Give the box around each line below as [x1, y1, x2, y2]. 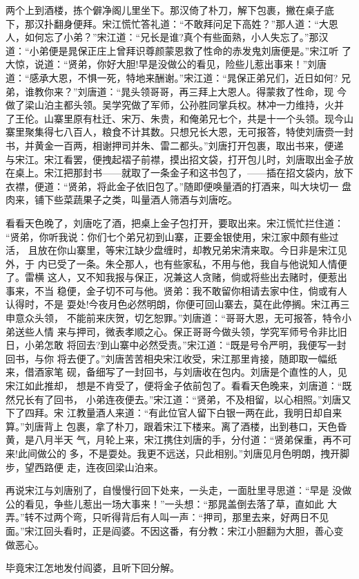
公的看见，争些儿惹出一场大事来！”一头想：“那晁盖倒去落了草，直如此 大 [6, 496, 337, 511]
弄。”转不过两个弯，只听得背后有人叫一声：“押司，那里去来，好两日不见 [6, 510, 329, 524]
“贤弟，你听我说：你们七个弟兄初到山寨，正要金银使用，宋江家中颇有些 [6, 229, 329, 243]
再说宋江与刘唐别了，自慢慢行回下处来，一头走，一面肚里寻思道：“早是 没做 [6, 483, 352, 497]
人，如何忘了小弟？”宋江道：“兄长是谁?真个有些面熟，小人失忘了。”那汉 [6, 30, 329, 44]
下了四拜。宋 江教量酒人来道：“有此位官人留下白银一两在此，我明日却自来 [6, 405, 342, 420]
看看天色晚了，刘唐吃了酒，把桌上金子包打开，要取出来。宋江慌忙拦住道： [6, 215, 344, 230]
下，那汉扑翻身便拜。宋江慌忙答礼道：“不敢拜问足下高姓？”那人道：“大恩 [6, 16, 338, 30]
